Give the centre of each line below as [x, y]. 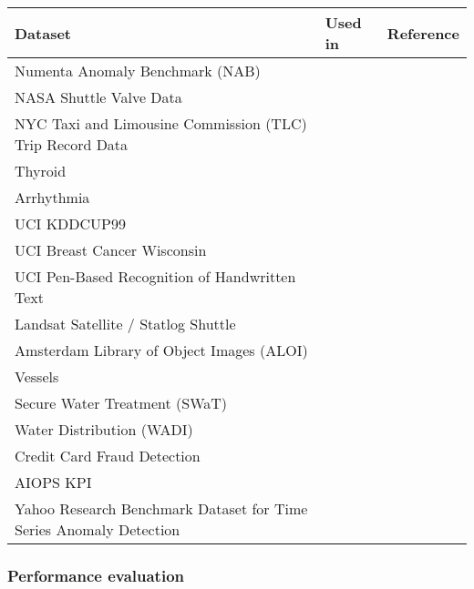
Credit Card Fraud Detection [108, 456]
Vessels [37, 376]
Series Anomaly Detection [98, 529]
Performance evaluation [96, 575]
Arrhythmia [52, 197]
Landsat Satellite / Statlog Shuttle [125, 324]
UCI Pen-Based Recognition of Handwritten [155, 276]
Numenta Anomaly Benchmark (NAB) [138, 71]
